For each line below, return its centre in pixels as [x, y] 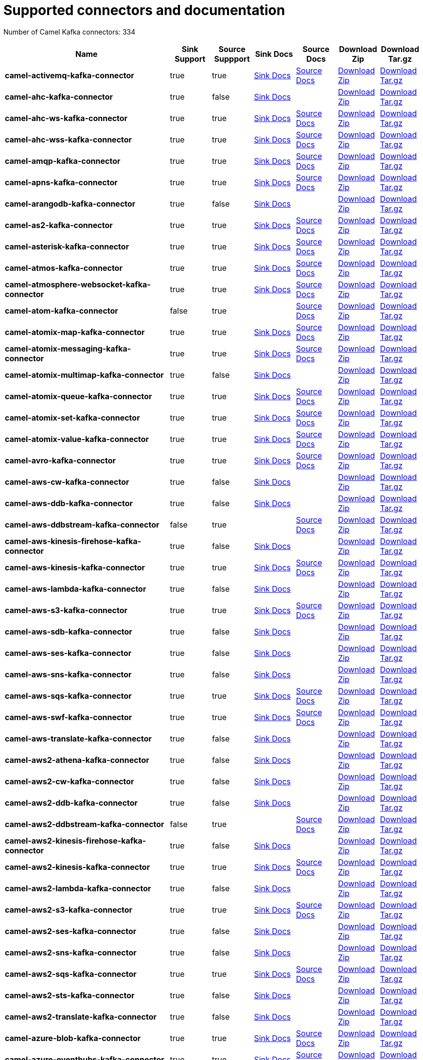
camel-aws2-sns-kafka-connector [71, 952]
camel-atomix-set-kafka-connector [72, 417]
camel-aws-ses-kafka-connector [68, 653]
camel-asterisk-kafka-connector [67, 246]
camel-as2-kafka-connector [59, 225]
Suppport [232, 59]
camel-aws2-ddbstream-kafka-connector [85, 824]
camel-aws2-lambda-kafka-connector [78, 888]
